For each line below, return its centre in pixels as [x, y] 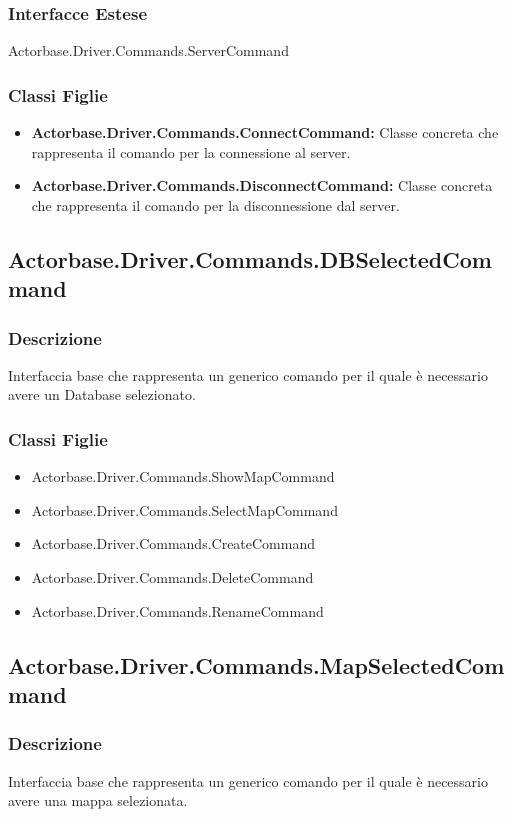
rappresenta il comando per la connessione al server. [191, 151]
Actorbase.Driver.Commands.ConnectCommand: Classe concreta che [265, 132]
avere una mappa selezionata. [98, 800]
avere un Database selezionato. [102, 394]
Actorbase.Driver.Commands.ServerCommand [148, 50]
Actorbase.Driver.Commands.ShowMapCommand [183, 476]
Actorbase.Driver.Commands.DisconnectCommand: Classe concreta [262, 185]
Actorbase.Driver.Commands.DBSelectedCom [250, 258]
